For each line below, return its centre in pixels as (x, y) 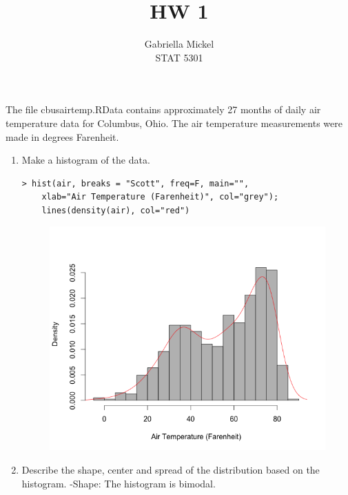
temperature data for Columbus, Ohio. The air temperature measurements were (174, 123)
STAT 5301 (179, 57)
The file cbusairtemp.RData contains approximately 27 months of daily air (163, 109)
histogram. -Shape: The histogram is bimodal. (119, 483)
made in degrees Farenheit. (62, 136)
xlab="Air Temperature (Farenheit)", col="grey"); (160, 197)
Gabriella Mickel (179, 44)
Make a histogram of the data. (86, 160)
